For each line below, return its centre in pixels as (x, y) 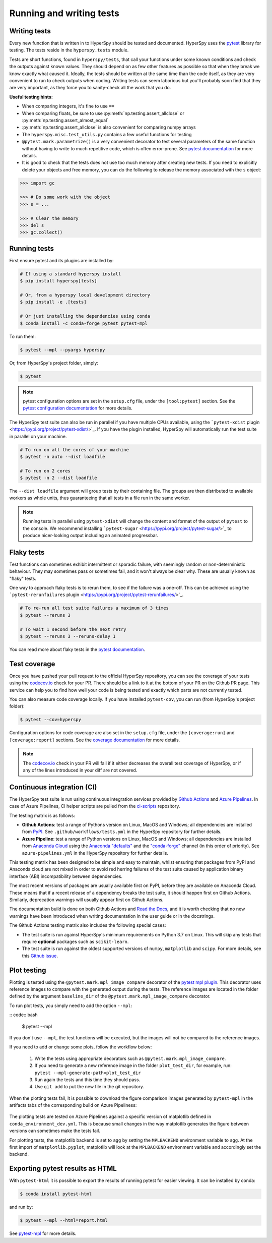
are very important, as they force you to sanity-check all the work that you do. (90, 88)
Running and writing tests (64, 13)
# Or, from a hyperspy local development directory (85, 295)
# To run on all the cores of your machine (75, 450)
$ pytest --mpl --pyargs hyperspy (62, 350)
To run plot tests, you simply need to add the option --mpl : (71, 1005)
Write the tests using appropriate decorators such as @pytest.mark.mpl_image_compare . (130, 1058)
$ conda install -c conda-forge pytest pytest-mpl (84, 323)
